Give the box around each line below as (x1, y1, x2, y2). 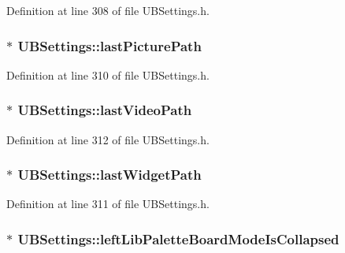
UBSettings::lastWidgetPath (17, 165, 202, 184)
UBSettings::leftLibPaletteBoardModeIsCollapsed (17, 229, 339, 248)
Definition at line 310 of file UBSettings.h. (6, 66, 210, 83)
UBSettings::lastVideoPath (17, 100, 192, 120)
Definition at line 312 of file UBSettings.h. (6, 131, 210, 147)
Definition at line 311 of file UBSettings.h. (6, 195, 210, 212)
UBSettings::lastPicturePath (17, 35, 202, 55)
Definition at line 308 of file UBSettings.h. (6, 2, 210, 18)
